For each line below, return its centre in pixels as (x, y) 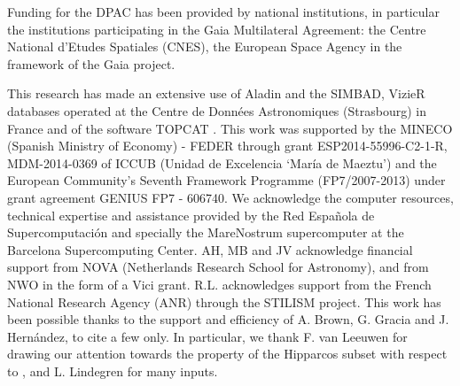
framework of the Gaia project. (91, 63)
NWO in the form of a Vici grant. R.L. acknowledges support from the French (219, 284)
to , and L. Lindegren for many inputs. (113, 371)
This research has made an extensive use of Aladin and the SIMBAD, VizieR (216, 93)
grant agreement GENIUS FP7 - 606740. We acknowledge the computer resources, (230, 197)
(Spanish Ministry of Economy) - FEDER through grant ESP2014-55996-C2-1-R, (227, 146)
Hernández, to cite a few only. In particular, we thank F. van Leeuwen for (207, 336)
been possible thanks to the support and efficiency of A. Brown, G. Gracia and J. (228, 319)
